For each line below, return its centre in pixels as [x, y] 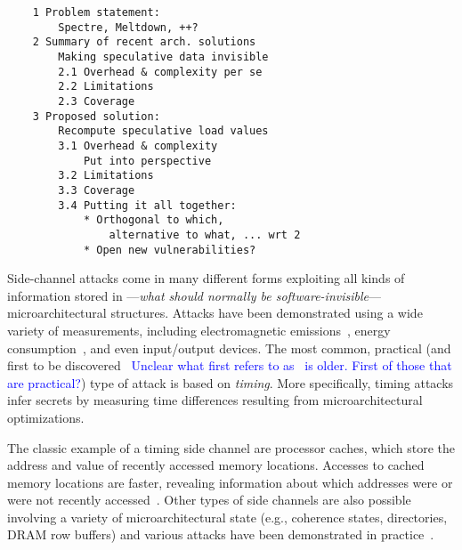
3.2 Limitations [106, 176]
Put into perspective [147, 161]
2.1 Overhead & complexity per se [160, 72]
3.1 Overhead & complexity [138, 146]
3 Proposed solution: [96, 116]
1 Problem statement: [96, 12]
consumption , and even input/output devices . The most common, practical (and [229, 348]
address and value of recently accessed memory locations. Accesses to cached [216, 465]
